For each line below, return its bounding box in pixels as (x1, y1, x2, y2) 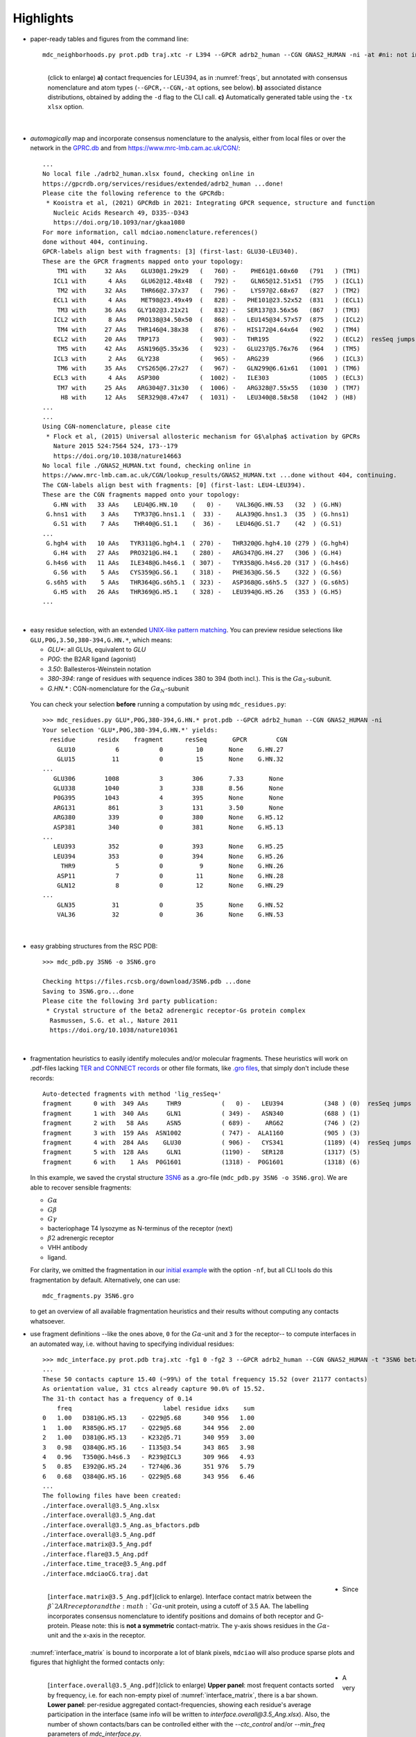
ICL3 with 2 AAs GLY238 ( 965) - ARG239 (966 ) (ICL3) (53, 354, 364, 363)
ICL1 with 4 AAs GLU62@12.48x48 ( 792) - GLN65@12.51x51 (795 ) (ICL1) (53, 277, 364, 285)
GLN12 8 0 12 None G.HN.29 (56, 881, 284, 889)
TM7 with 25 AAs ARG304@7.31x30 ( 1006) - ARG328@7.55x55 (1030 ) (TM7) (56, 384, 361, 392)
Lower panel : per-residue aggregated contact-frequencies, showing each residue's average (47, 1700, 311, 1709)
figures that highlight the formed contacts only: (30, 1658, 165, 1666)
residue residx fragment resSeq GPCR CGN (49, 736, 288, 743)
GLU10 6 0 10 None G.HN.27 (56, 746, 284, 753)
